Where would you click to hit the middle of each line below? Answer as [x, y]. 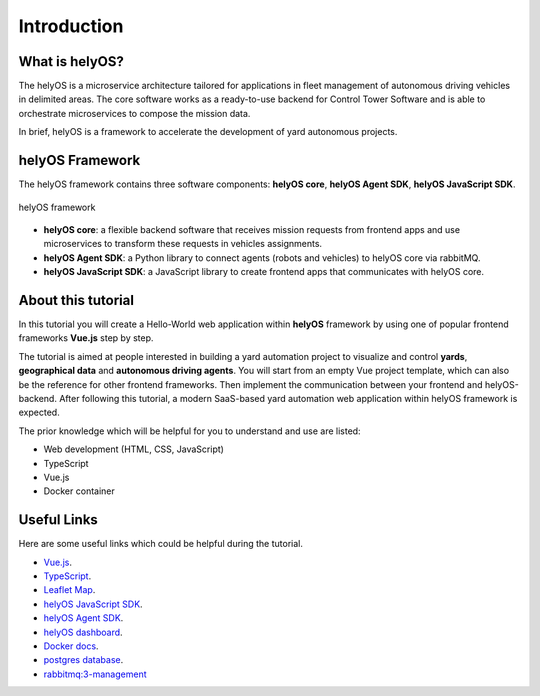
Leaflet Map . [69, 590]
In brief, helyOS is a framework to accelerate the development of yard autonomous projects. [208, 132]
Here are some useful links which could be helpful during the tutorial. [161, 544]
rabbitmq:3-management [95, 674]
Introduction [71, 26]
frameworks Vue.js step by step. [86, 338]
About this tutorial [76, 300]
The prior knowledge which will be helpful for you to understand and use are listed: [189, 431]
